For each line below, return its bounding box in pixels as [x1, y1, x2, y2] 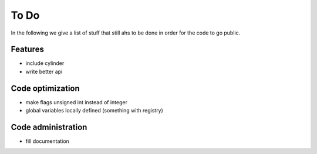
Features [11, 45, 44, 54]
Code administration [11, 122, 87, 132]
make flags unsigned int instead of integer [25, 98, 127, 105]
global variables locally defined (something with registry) [25, 107, 164, 114]
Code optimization [11, 83, 80, 93]
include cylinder [25, 60, 65, 67]
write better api [25, 68, 63, 75]
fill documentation [25, 138, 70, 145]
